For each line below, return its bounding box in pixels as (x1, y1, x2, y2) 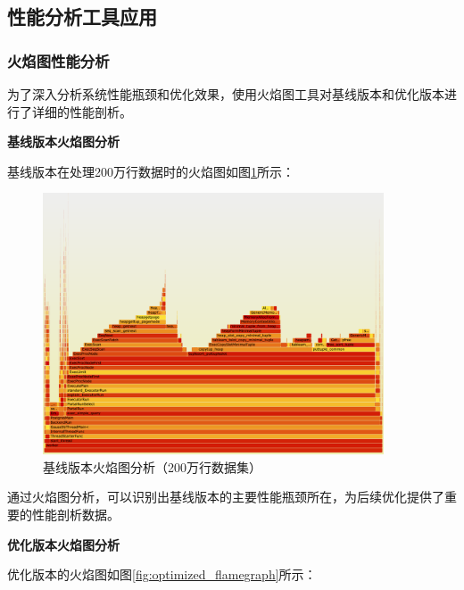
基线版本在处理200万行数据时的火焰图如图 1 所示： (7, 162, 294, 180)
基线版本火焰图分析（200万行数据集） (43, 457, 261, 476)
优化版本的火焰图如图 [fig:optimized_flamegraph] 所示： (7, 565, 317, 584)
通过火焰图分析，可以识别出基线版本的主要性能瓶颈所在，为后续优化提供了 (7, 487, 444, 506)
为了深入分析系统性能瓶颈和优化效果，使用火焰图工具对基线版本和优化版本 (7, 85, 444, 103)
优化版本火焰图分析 (7, 535, 120, 553)
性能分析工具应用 (7, 3, 157, 30)
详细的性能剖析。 (31, 102, 132, 120)
